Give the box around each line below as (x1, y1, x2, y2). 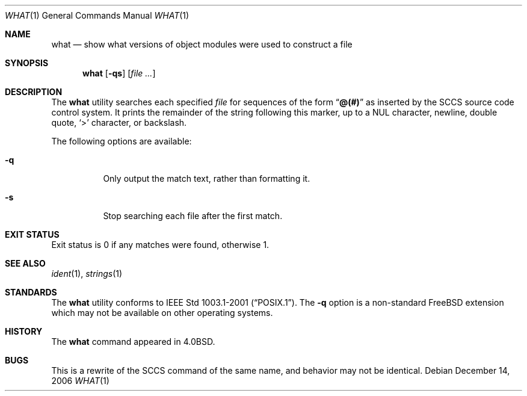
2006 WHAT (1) (51, 376, 109, 386)
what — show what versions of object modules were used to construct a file (51, 39, 353, 49)
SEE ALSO (5, 258, 46, 268)
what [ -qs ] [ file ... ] (82, 68, 156, 78)
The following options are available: (51, 136, 192, 146)
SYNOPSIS (5, 58, 49, 68)
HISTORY (5, 326, 43, 336)
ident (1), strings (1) (51, 268, 123, 279)
